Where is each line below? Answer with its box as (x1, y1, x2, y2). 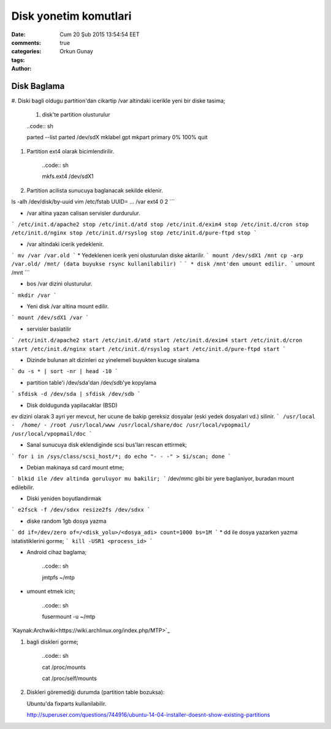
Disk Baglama (11, 80, 65, 91)
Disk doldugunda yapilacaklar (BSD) (26, 401, 118, 409)
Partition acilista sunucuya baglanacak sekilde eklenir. (26, 187, 164, 194)
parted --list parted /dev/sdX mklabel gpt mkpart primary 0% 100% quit (26, 134, 208, 141)
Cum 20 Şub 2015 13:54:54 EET (59, 31, 140, 38)
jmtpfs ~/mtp (42, 574, 75, 581)
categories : (11, 48, 42, 55)
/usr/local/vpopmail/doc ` (11, 430, 93, 437)
